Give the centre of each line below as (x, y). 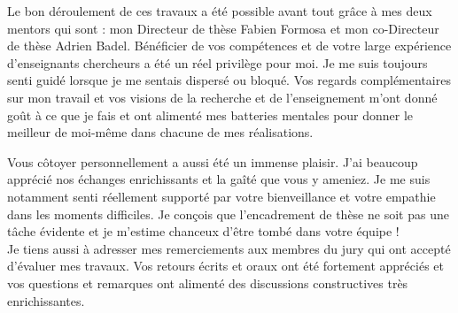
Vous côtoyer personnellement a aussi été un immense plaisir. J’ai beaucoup (213, 161)
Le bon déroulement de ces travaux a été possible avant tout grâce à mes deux (220, 11)
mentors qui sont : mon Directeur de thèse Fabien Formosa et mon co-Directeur (223, 28)
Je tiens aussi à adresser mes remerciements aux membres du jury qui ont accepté (229, 248)
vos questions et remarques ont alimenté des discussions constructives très (208, 282)
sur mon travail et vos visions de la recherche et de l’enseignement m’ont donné (222, 97)
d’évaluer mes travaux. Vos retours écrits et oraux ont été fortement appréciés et (225, 266)
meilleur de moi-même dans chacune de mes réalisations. (160, 132)
